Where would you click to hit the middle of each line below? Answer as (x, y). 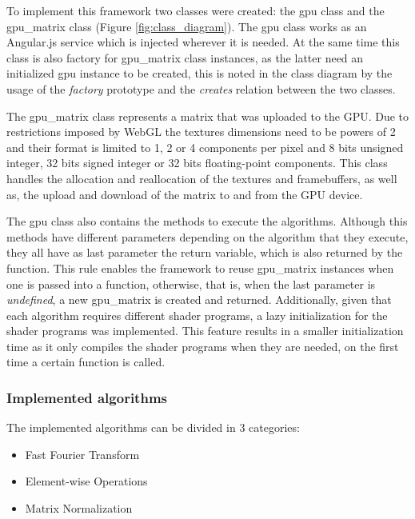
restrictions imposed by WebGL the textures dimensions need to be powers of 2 (201, 132)
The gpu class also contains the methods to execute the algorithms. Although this (207, 221)
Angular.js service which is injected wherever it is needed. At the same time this (203, 42)
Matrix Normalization (79, 508)
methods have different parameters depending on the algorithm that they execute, (207, 236)
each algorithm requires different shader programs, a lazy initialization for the (197, 315)
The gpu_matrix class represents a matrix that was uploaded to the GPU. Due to (208, 116)
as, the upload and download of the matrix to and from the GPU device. (185, 194)
